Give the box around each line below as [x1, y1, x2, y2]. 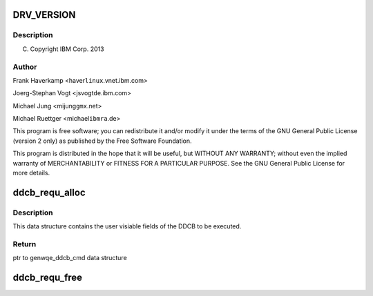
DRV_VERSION [12, 9, 76, 21]
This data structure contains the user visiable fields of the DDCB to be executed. [12, 222, 242, 230]
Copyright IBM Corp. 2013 [30, 45, 104, 53]
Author [12, 62, 37, 72]
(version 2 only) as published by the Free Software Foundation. [12, 137, 193, 145]
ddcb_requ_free [12, 272, 83, 284]
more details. [12, 169, 50, 177]
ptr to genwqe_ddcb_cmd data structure [12, 254, 127, 262]
